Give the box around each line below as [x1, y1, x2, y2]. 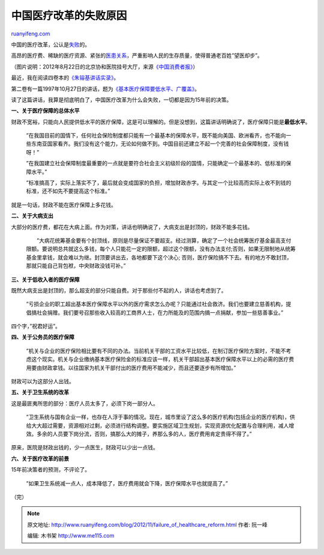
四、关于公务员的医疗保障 [11, 333, 74, 341]
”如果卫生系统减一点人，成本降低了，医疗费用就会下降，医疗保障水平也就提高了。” [26, 479, 228, 487]
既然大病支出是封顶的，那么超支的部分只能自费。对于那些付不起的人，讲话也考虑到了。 [11, 287, 227, 294]
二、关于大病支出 [11, 212, 53, 219]
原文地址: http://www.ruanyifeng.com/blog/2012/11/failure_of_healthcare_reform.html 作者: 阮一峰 [27, 521, 268, 528]
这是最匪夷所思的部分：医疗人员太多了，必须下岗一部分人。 [11, 399, 158, 407]
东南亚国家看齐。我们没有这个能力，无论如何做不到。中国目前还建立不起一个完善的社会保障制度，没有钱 [31, 140, 289, 147]
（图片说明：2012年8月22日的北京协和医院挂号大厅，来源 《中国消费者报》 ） [11, 63, 199, 70]
